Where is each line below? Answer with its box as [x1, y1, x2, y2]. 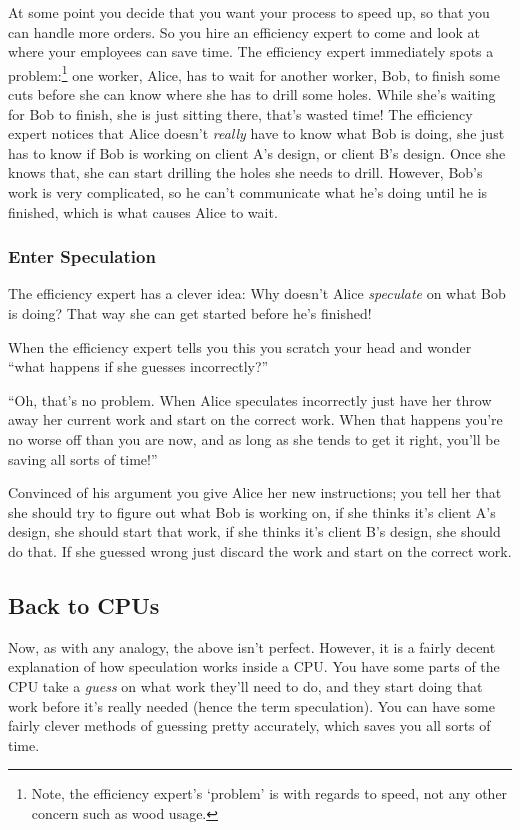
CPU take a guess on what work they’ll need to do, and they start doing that [8, 675, 483, 696]
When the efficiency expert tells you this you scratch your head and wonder [8, 336, 472, 357]
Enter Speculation [8, 244, 156, 269]
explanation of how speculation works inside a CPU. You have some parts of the [8, 656, 500, 677]
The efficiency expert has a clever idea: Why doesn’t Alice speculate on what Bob [8, 283, 506, 304]
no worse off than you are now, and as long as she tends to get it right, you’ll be [8, 428, 500, 449]
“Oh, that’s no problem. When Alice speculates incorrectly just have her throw [8, 389, 492, 410]
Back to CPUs [8, 589, 160, 620]
